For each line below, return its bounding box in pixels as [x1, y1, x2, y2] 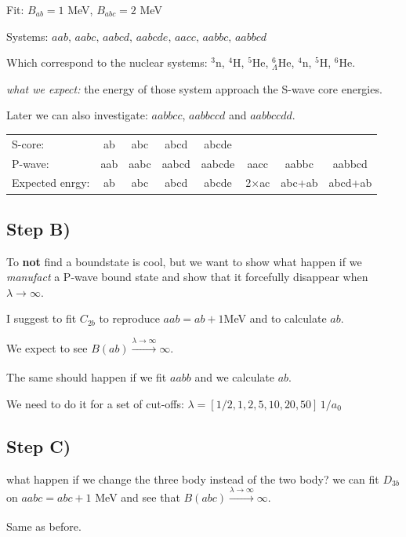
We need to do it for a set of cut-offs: [6, 395, 184, 411]
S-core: [12, 135, 45, 152]
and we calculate [194, 369, 274, 385]
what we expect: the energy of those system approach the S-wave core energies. [6, 80, 382, 97]
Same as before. [6, 518, 82, 535]
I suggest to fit [6, 310, 77, 327]
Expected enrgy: [12, 174, 90, 191]
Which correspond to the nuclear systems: [6, 54, 208, 71]
